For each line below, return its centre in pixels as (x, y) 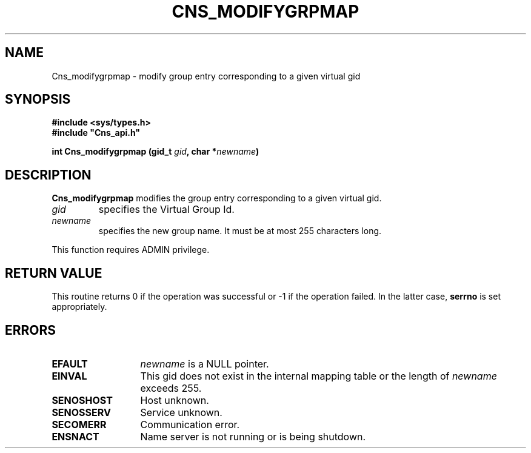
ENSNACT (75, 436)
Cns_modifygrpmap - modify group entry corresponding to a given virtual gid (206, 76)
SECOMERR (79, 424)
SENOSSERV (81, 412)
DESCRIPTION (48, 175)
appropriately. (79, 307)
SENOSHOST (82, 400)
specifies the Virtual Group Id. (166, 210)
